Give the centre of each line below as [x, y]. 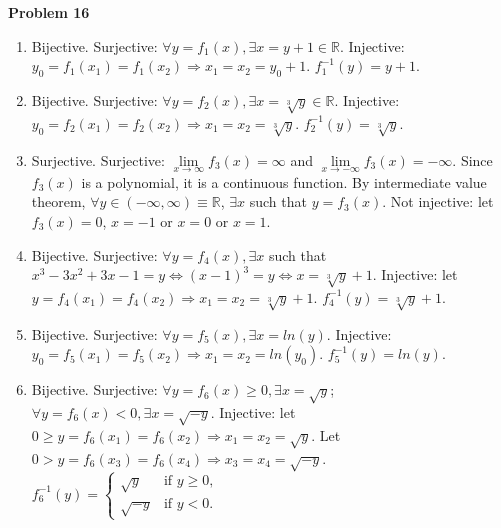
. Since [472, 159]
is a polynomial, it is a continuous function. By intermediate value [284, 181]
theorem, [58, 201]
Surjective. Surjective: [98, 159]
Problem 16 [49, 12]
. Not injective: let [438, 201]
